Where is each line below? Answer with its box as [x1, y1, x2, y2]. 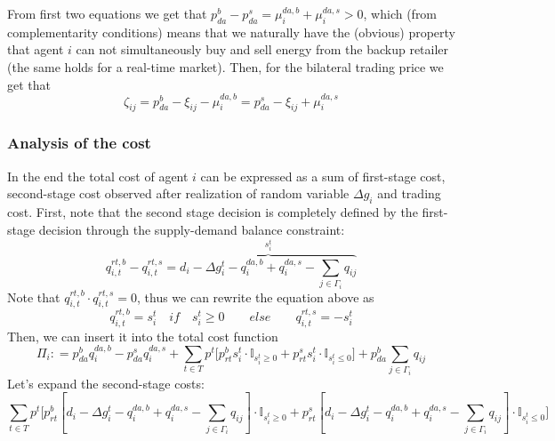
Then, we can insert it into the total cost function [7, 326, 278, 345]
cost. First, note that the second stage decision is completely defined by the [7, 203, 418, 221]
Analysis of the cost [7, 132, 151, 154]
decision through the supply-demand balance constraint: [38, 220, 345, 238]
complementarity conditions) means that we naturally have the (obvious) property [7, 22, 456, 41]
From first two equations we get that [7, 4, 207, 22]
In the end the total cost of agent [7, 166, 189, 185]
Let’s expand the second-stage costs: [7, 373, 205, 392]
